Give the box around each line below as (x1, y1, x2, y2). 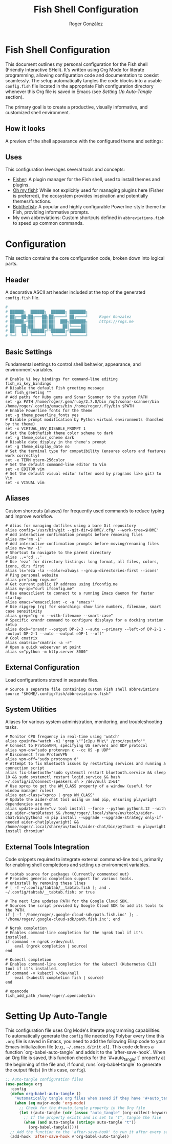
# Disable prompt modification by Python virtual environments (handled (5, 417, 164, 422)
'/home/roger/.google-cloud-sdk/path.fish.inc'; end (5, 917, 120, 922)
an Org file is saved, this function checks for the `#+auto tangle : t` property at (5, 1054, 165, 1062)
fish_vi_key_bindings (5, 381, 52, 386)
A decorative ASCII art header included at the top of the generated (5, 289, 146, 295)
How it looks (5, 124, 46, 133)
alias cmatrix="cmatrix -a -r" (5, 640, 72, 645)
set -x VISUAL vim (5, 480, 45, 485)
